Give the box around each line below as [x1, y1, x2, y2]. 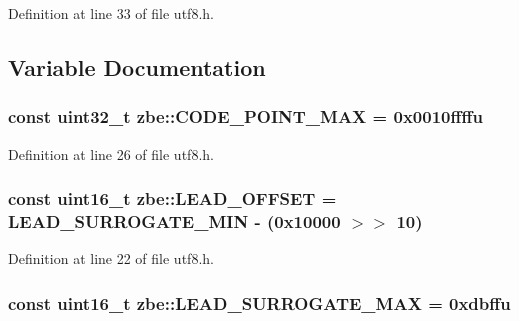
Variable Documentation [8, 51, 266, 82]
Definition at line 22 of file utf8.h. [8, 248, 214, 269]
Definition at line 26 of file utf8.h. [8, 143, 214, 164]
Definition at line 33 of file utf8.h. [8, 3, 214, 23]
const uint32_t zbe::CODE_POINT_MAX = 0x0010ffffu [8, 104, 483, 129]
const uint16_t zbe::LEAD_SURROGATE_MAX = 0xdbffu [8, 290, 511, 315]
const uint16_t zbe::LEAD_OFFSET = [8, 186, 337, 211]
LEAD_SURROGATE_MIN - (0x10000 [8, 209, 341, 234]
